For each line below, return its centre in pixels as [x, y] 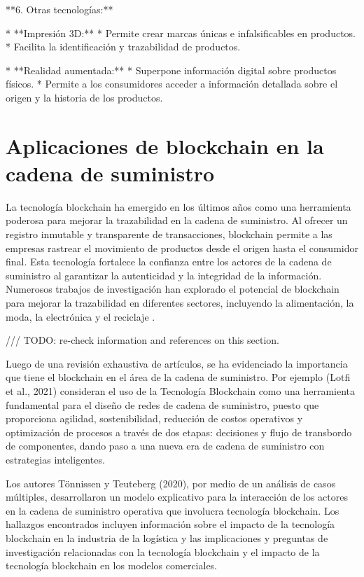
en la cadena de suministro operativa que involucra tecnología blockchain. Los [173, 510]
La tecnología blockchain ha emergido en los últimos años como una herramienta [178, 206]
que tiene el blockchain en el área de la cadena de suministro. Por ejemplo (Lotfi [178, 377]
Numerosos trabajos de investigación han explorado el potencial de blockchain [173, 289]
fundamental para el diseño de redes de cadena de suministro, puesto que [162, 404]
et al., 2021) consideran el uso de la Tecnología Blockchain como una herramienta [180, 391]
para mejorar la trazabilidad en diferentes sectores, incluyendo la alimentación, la [180, 303]
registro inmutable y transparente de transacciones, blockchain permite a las [169, 234]
